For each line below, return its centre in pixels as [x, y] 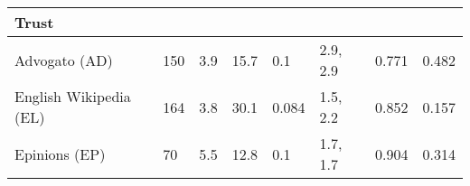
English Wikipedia [73, 96]
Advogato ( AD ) [64, 60]
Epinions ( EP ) [60, 153]
